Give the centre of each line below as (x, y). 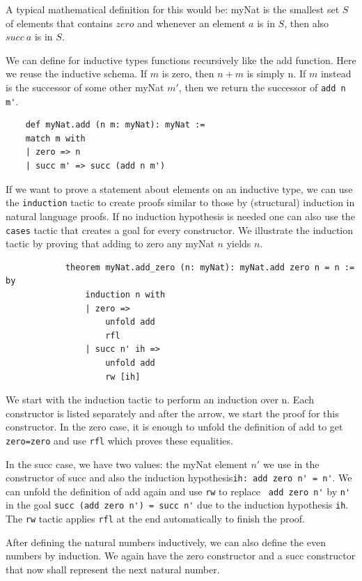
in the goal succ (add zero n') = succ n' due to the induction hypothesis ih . (177, 505)
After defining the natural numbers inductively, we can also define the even (166, 542)
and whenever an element (191, 23)
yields (239, 243)
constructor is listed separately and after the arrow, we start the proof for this (172, 413)
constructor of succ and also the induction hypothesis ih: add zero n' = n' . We (179, 478)
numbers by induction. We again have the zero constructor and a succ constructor (181, 556)
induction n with (125, 294)
